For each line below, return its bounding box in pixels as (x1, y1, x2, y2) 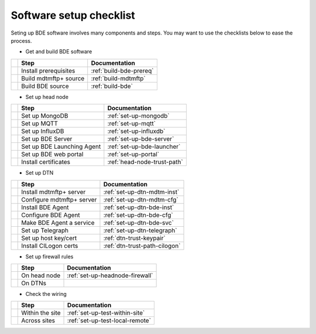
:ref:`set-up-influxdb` (107, 127, 166, 135)
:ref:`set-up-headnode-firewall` (67, 271, 153, 280)
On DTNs (21, 279, 47, 287)
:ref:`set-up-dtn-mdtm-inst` (103, 188, 180, 196)
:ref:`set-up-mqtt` (107, 120, 156, 128)
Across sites (21, 316, 56, 325)
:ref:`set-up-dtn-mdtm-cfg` (103, 195, 178, 203)
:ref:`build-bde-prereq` (91, 66, 154, 74)
